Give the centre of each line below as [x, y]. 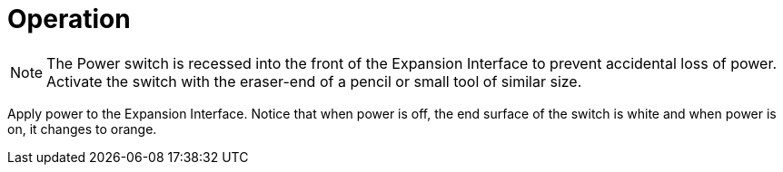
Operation [69, 19]
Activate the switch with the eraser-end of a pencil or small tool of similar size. [314, 81]
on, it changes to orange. [82, 129]
